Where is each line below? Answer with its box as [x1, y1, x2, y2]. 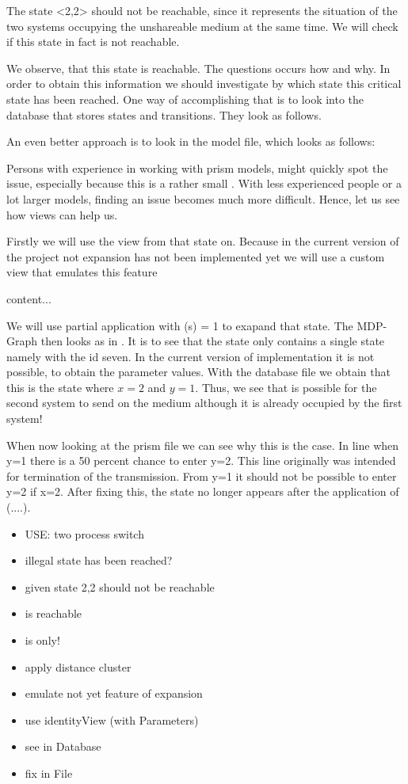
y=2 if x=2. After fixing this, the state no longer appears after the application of [6, 483, 399, 500]
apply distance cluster [25, 658, 132, 675]
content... [6, 290, 51, 306]
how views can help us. [6, 206, 118, 223]
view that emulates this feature [6, 264, 158, 280]
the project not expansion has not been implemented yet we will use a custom [6, 248, 385, 265]
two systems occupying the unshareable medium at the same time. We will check [6, 17, 398, 34]
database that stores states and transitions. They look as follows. [6, 106, 322, 123]
